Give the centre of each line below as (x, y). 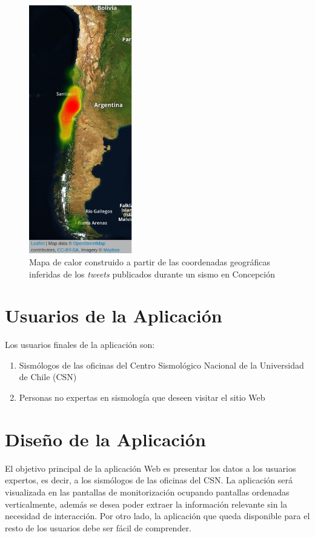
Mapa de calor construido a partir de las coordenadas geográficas (150, 261)
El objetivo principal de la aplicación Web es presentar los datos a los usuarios (151, 468)
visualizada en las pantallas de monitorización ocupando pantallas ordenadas (147, 492)
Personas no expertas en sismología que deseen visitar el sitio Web (142, 397)
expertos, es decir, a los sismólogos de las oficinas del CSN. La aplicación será (149, 480)
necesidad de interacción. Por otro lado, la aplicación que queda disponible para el (157, 516)
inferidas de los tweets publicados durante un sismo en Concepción (152, 274)
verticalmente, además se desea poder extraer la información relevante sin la (146, 504)
